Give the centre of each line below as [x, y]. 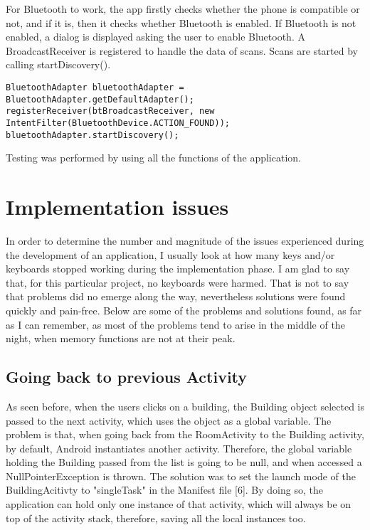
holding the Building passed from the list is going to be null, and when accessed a [184, 462]
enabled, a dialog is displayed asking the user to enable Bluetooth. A [155, 37]
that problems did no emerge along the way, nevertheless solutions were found [176, 296]
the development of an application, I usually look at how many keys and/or [170, 254]
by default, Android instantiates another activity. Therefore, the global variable [179, 448]
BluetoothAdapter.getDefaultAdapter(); [100, 99]
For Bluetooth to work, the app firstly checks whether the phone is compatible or [183, 9]
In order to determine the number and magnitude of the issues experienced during [185, 240]
